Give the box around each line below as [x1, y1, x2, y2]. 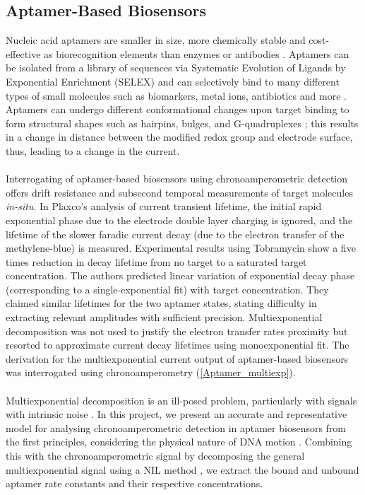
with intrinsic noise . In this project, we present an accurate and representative [6, 407, 347, 421]
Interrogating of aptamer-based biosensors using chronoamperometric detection [6, 171, 348, 186]
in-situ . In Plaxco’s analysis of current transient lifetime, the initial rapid [6, 199, 322, 214]
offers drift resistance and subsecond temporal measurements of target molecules [6, 185, 353, 199]
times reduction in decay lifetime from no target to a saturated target [6, 254, 307, 269]
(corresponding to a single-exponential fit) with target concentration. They [6, 281, 329, 296]
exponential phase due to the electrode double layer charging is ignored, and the [6, 212, 353, 227]
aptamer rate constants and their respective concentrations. [6, 476, 263, 491]
